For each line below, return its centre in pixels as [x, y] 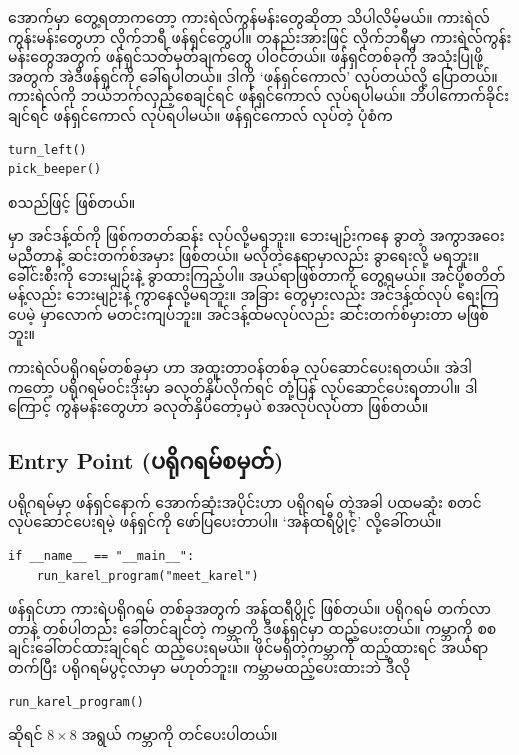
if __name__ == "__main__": [101, 556]
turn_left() [47, 149]
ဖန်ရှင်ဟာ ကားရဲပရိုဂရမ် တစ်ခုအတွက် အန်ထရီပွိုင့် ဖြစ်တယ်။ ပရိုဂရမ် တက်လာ [249, 608]
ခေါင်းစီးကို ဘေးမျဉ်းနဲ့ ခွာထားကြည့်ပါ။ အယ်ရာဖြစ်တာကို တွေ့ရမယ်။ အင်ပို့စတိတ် [257, 274]
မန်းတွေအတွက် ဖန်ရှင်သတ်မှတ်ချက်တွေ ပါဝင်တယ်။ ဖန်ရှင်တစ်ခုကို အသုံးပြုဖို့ [246, 56]
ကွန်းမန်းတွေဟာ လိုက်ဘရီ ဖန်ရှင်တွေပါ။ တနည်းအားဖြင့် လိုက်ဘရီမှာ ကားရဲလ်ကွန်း [260, 36]
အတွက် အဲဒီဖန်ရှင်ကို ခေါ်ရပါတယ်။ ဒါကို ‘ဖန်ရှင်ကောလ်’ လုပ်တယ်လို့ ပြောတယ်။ [253, 75]
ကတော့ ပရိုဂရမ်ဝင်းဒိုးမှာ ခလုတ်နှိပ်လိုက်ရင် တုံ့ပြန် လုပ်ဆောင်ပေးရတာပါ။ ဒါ [243, 386]
